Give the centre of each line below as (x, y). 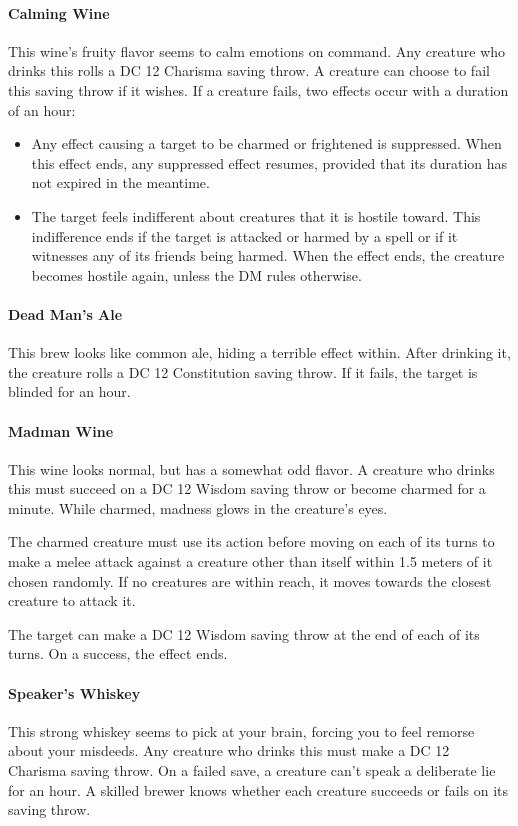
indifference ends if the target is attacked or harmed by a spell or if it (244, 235)
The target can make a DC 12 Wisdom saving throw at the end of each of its (244, 633)
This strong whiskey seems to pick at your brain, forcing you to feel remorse (241, 730)
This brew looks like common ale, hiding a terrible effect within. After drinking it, (259, 352)
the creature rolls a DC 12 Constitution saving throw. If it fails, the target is (243, 371)
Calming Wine (59, 12)
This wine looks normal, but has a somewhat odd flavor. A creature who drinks (251, 468)
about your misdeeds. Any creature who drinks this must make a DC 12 (229, 750)
